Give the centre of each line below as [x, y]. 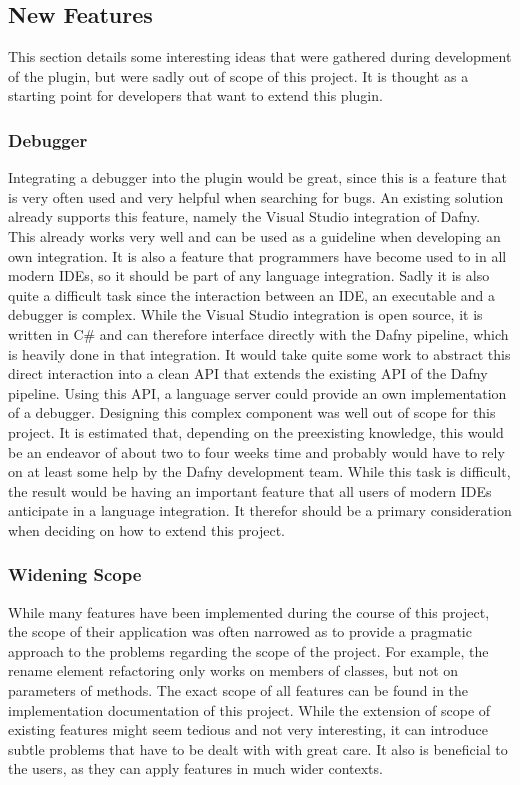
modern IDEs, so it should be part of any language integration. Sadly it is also [249, 275]
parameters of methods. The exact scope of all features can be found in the [238, 690]
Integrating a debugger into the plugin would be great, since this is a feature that [257, 177]
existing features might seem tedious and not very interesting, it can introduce [248, 729]
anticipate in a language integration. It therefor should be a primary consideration [260, 510]
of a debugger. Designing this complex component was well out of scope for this [252, 412]
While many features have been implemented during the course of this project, [249, 611]
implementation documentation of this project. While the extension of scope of [249, 709]
